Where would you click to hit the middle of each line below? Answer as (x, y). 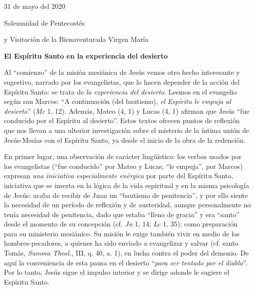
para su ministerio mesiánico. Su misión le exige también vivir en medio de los (122, 233)
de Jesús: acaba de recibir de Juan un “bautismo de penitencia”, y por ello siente (126, 195)
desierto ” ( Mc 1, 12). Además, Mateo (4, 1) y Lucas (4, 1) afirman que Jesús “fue (127, 111)
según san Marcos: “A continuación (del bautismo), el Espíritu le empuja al (117, 101)
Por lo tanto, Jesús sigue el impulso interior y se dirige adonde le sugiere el (117, 272)
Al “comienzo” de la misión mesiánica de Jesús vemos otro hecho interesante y (122, 72)
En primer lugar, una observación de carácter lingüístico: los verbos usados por (123, 156)
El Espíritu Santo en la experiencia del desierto (86, 55)
